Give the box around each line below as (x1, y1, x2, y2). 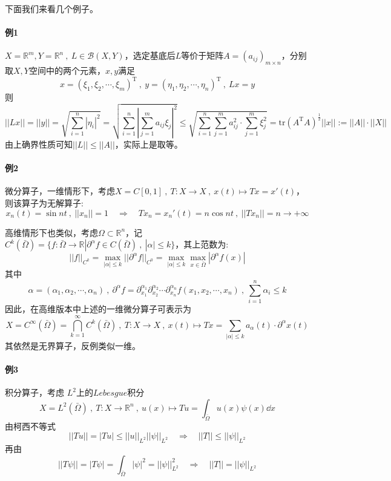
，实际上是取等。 (114, 138, 183, 151)
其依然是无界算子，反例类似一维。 (5, 339, 140, 352)
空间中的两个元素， (28, 64, 105, 77)
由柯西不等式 (5, 419, 56, 432)
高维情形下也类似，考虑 (5, 226, 98, 238)
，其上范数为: (175, 238, 229, 250)
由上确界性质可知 (5, 138, 73, 151)
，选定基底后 (124, 49, 176, 62)
